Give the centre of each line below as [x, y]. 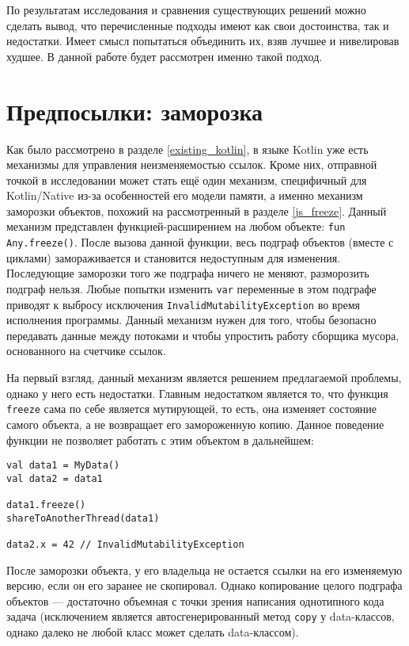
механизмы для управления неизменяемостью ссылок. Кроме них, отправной [192, 164]
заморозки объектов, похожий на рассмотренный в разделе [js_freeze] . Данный [197, 210]
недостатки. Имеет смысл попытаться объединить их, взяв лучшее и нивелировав [203, 41]
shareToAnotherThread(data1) [83, 518]
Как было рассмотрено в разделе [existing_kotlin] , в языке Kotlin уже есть [187, 149]
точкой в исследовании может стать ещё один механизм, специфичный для [187, 180]
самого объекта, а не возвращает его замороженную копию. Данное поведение [195, 424]
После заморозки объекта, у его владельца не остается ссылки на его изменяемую [204, 570]
